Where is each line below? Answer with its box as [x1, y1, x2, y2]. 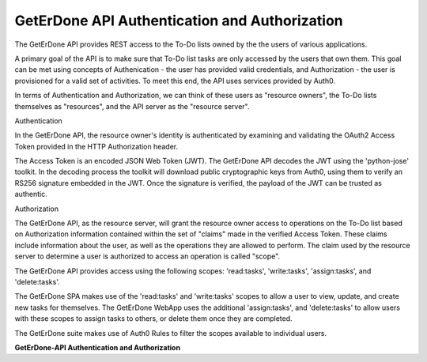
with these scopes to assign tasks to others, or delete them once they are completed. [14, 314, 293, 323]
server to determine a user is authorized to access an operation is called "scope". [14, 251, 281, 261]
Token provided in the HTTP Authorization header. [14, 141, 178, 151]
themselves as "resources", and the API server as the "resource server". [14, 101, 250, 111]
